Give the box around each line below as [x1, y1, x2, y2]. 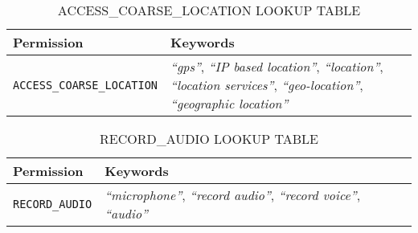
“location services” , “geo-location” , [170, 76, 363, 94]
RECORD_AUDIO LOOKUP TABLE [99, 129, 319, 148]
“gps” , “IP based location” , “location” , [170, 57, 383, 76]
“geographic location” [170, 94, 289, 112]
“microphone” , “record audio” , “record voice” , [104, 186, 361, 204]
